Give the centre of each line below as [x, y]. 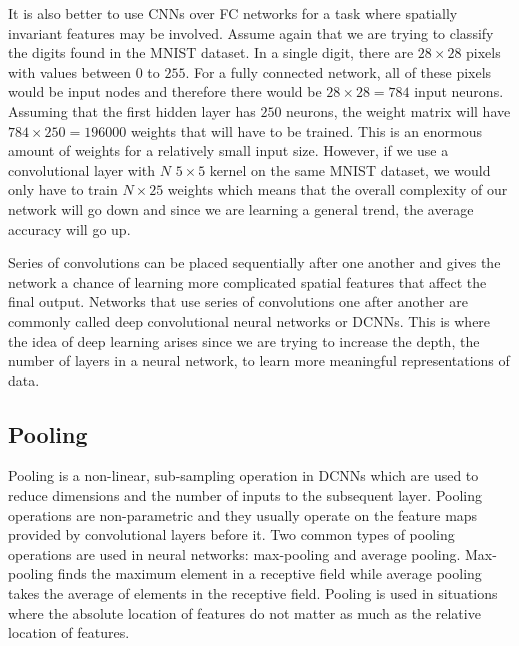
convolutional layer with [82, 169]
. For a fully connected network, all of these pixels [338, 71]
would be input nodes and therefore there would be [165, 91]
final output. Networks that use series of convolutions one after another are [238, 301]
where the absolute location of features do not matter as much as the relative [244, 612]
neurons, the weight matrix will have [398, 110]
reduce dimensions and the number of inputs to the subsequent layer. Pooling [245, 495]
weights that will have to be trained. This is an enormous [306, 130]
